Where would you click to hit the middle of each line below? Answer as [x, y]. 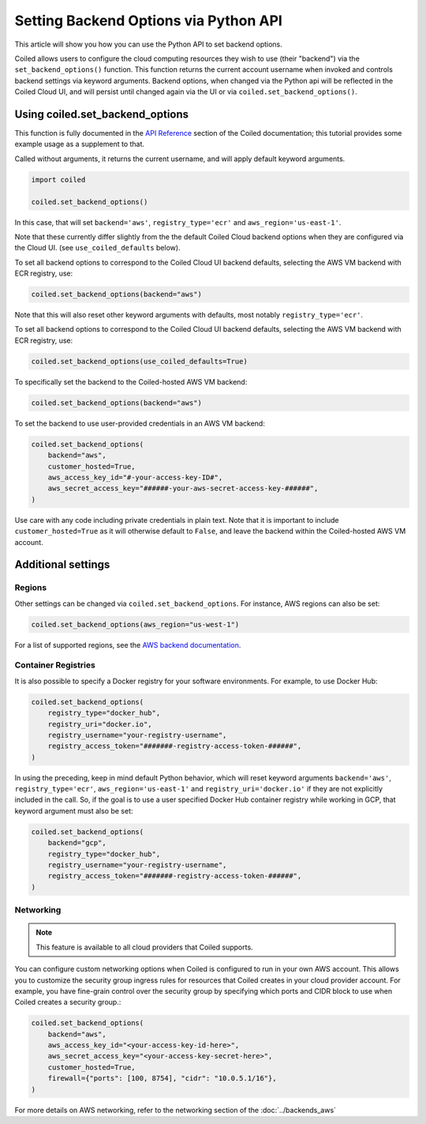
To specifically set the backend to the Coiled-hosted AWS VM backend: [131, 382]
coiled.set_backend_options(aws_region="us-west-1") [135, 624]
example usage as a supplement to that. [80, 144]
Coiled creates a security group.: [68, 1002]
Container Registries [55, 665]
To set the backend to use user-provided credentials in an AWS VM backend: [140, 423]
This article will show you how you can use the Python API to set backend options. [149, 44]
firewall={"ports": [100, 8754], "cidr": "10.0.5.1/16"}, [162, 1079]
